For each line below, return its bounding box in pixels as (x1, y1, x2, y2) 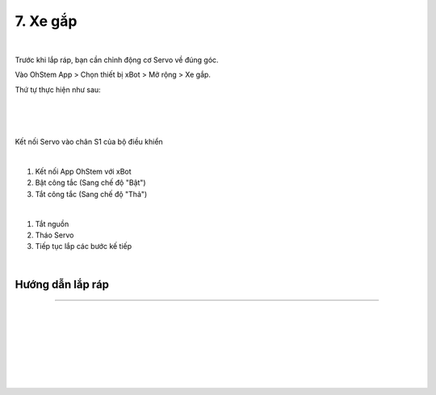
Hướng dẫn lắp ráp (15, 277, 109, 291)
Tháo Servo (35, 230, 74, 240)
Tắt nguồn (35, 219, 69, 229)
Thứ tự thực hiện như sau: (15, 85, 101, 95)
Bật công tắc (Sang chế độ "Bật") (35, 178, 146, 187)
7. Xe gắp (15, 12, 78, 30)
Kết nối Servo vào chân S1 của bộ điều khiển (15, 137, 163, 147)
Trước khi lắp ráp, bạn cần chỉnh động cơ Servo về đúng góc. (15, 55, 219, 65)
